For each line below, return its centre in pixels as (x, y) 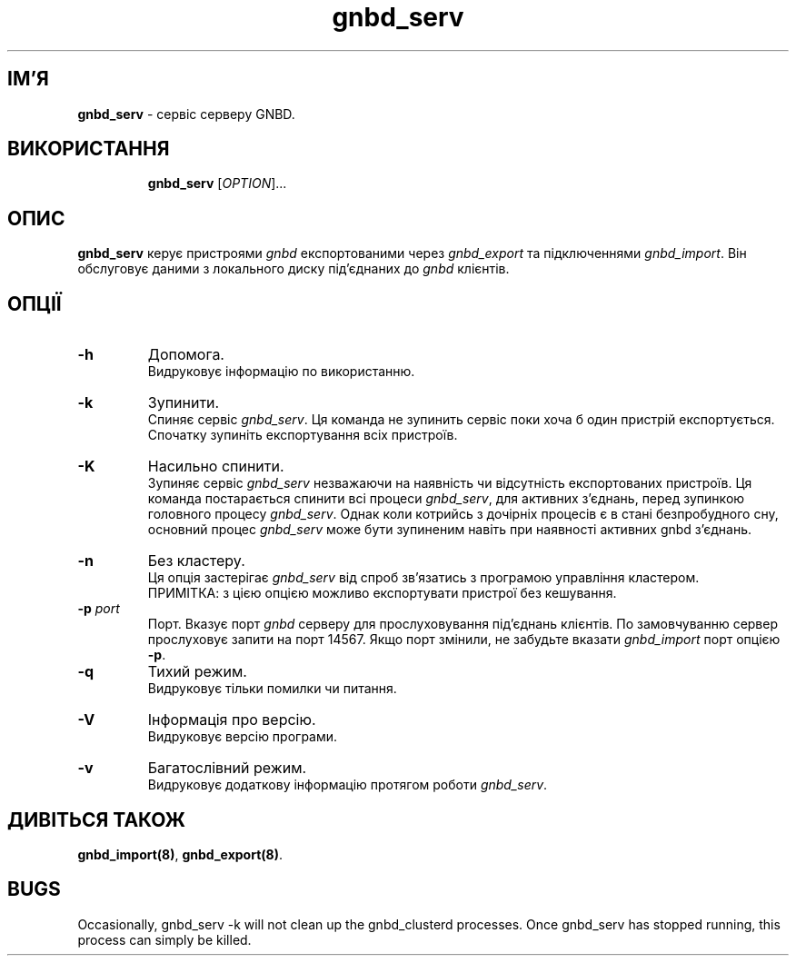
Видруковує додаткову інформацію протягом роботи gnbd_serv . (348, 785)
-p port (99, 609)
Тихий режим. (197, 672)
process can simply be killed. (164, 939)
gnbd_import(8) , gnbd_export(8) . (180, 854)
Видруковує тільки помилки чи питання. (272, 689)
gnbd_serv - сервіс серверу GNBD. (186, 114)
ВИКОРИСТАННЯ (89, 149)
